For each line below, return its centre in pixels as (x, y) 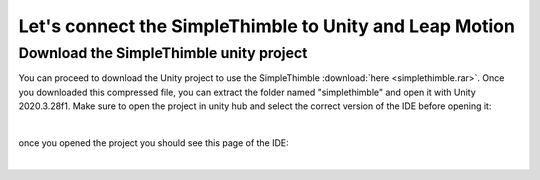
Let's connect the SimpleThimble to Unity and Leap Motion (266, 26)
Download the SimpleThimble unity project (163, 53)
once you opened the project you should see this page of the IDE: (153, 142)
